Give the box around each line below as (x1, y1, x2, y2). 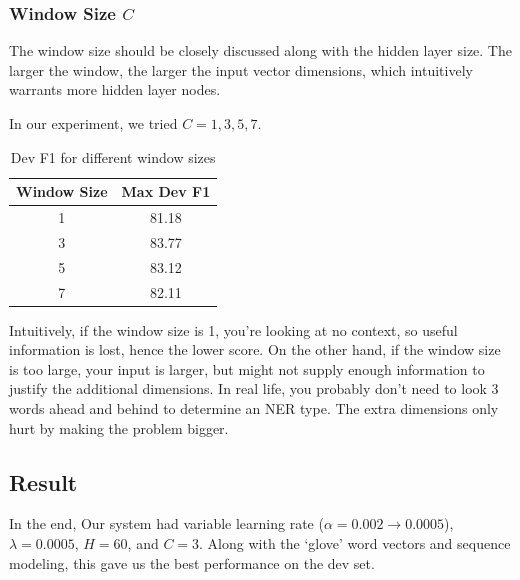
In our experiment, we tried (9, 113, 178, 133)
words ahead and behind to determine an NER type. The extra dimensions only (9, 398, 499, 419)
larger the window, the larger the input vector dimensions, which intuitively (9, 59, 473, 80)
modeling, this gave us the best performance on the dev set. (9, 552, 375, 573)
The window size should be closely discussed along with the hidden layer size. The (9, 40, 512, 61)
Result (9, 466, 78, 497)
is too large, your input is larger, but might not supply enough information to (9, 358, 485, 379)
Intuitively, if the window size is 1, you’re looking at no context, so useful (9, 319, 458, 340)
